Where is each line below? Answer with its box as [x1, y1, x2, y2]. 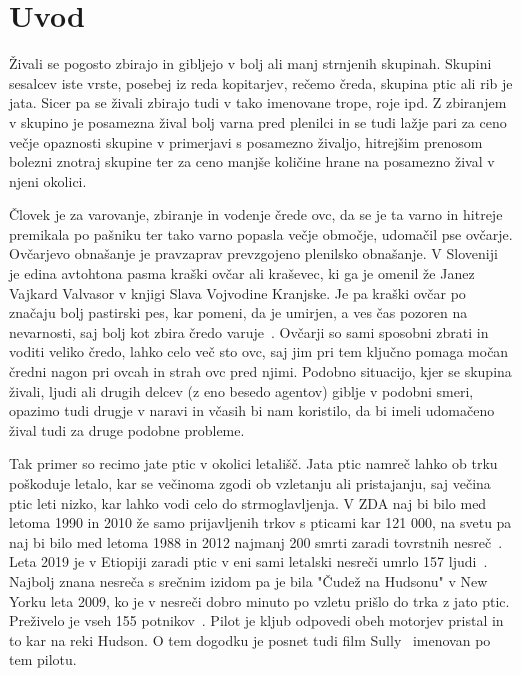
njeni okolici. [9, 170, 87, 191]
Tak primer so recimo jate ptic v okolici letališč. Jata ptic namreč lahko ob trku [9, 453, 498, 474]
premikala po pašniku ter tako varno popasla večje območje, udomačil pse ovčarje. [9, 223, 513, 244]
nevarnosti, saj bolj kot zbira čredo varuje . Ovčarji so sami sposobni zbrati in [9, 321, 489, 342]
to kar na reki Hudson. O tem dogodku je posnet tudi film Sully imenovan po [9, 629, 491, 650]
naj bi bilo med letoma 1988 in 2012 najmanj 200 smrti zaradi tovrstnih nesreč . [9, 531, 503, 552]
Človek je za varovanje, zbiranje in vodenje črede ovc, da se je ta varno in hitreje [9, 204, 503, 225]
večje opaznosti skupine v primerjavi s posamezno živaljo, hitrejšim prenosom [9, 131, 483, 152]
